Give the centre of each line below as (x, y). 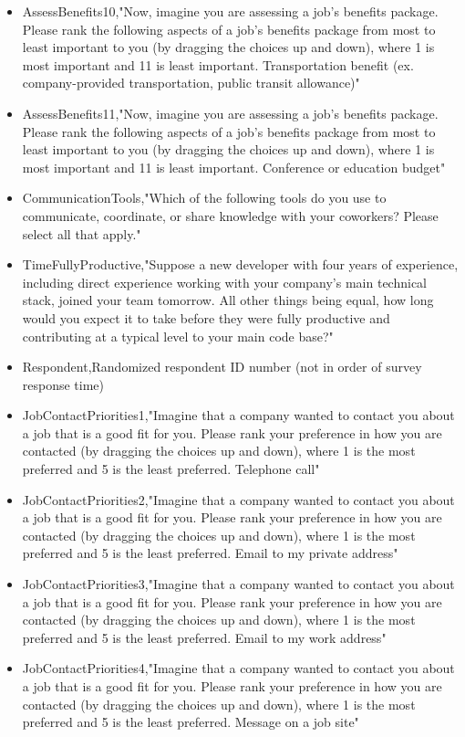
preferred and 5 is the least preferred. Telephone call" (171, 469)
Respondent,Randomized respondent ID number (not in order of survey (222, 367)
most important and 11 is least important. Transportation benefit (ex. (218, 64)
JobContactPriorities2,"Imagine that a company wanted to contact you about (238, 499)
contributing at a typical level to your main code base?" (178, 336)
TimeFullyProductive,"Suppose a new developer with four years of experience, (240, 264)
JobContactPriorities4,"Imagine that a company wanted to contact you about (238, 668)
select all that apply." (82, 233)
